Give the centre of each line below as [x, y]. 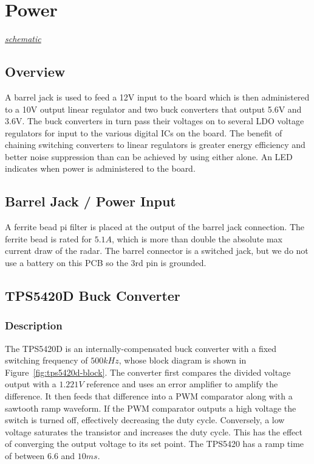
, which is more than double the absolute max [197, 238]
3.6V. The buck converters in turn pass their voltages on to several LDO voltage [155, 121]
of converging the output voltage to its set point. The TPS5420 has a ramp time [155, 444]
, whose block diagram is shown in [183, 360]
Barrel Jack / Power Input [90, 201]
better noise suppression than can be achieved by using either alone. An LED [149, 156]
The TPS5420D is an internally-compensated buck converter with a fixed [141, 348]
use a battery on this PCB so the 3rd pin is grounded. [106, 263]
